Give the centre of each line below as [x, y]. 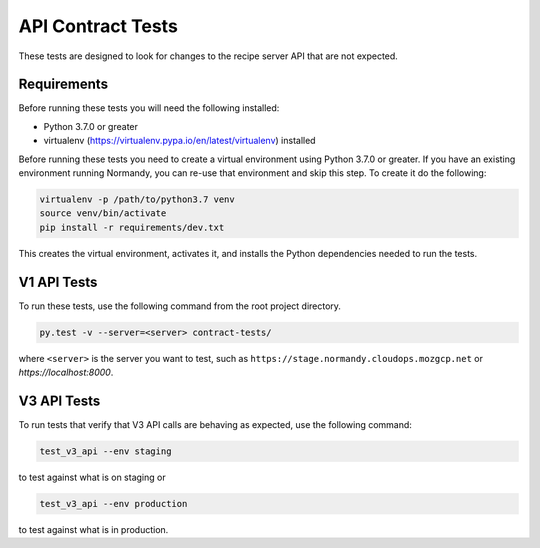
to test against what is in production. [93, 529]
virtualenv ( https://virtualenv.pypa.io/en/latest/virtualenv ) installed [179, 141]
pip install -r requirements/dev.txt [132, 227]
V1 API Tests [58, 281]
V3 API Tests [59, 400]
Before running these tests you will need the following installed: [149, 108]
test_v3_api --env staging [105, 451]
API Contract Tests [98, 26]
